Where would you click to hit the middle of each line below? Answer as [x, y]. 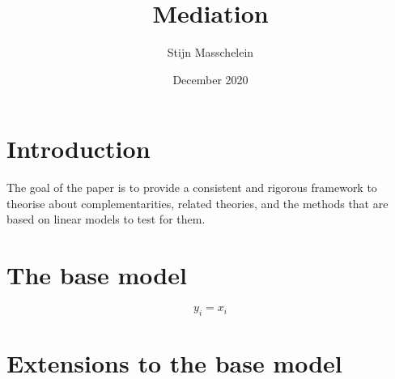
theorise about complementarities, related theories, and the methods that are [197, 203]
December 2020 [210, 79]
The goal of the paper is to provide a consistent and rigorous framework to [192, 187]
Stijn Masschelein [210, 52]
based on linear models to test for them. [106, 219]
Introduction [79, 149]
